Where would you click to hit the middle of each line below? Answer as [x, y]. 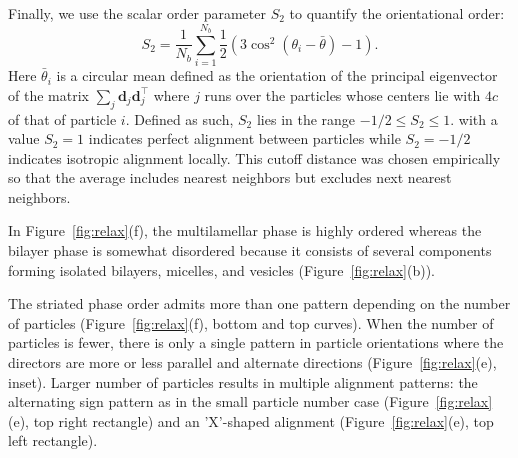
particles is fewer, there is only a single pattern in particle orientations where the [256, 342]
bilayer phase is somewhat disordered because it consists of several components [250, 250]
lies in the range [306, 118]
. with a [474, 118]
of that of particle [62, 118]
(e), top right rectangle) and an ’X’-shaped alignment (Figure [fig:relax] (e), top [251, 420]
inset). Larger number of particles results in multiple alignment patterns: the [243, 381]
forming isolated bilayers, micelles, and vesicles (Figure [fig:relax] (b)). [221, 269]
